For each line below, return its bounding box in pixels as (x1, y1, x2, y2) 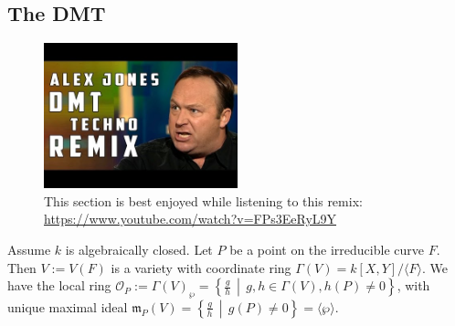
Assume (7, 239, 51, 258)
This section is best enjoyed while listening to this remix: (44, 191, 363, 210)
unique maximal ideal (7, 297, 128, 316)
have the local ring (7, 276, 111, 295)
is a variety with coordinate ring (111, 258, 291, 277)
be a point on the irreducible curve (229, 239, 424, 258)
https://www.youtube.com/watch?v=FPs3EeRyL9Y (44, 209, 337, 228)
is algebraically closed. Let (65, 239, 213, 258)
